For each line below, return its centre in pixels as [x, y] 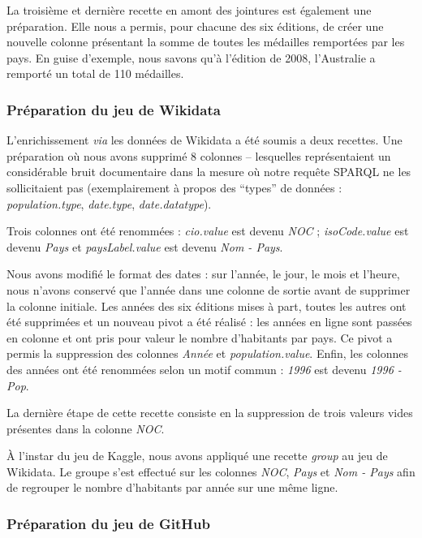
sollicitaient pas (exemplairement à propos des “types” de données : [174, 187]
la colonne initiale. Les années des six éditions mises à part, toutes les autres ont [207, 306]
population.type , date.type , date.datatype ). [109, 203]
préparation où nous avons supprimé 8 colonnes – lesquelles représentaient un [199, 155]
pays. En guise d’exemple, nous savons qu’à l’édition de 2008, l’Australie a [191, 57]
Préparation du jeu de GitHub [108, 523]
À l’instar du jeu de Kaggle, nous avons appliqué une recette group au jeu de [197, 456]
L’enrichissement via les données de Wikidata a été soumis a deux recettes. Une [205, 140]
